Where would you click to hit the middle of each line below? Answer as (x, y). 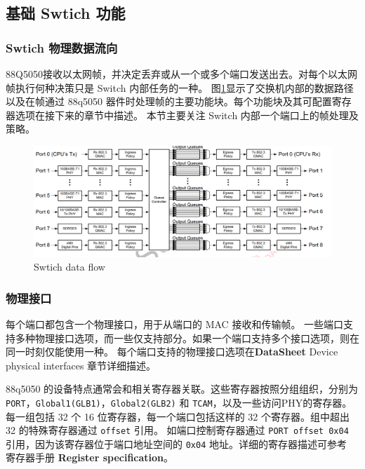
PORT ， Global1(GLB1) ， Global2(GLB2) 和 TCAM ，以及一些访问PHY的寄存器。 (179, 402)
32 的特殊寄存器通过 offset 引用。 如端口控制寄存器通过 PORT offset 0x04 (177, 430)
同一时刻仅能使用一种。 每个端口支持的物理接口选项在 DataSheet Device (172, 352)
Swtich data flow (69, 267)
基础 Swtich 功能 (66, 13)
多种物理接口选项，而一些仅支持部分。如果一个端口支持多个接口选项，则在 (187, 338)
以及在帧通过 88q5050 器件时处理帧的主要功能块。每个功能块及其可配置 (169, 101)
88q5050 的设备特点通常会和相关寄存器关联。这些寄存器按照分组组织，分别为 (182, 389)
